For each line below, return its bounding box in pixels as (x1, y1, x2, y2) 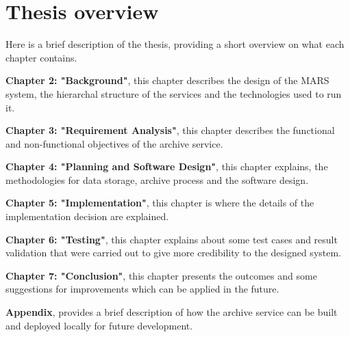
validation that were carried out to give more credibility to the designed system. (5, 245, 342, 260)
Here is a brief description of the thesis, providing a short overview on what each (5, 37, 345, 51)
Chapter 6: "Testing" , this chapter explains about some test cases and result (5, 232, 338, 246)
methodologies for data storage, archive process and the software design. (5, 172, 309, 187)
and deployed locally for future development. (5, 318, 193, 332)
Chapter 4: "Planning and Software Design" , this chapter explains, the (5, 159, 328, 174)
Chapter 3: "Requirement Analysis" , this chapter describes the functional (5, 123, 335, 137)
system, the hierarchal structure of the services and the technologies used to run (5, 86, 342, 100)
